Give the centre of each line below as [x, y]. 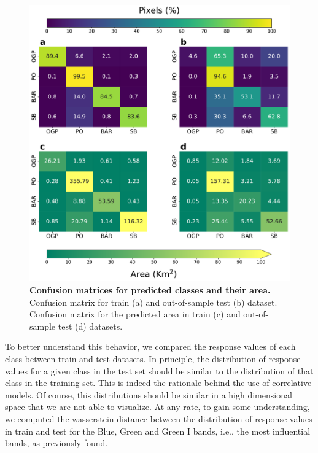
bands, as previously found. [56, 443]
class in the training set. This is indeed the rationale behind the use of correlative [158, 383]
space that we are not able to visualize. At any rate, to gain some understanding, [157, 407]
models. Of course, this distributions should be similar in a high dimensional [149, 394]
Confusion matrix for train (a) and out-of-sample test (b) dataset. [153, 302]
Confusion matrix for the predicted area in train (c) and [135, 314]
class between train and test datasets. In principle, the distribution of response [153, 358]
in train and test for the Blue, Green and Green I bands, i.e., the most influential [158, 431]
